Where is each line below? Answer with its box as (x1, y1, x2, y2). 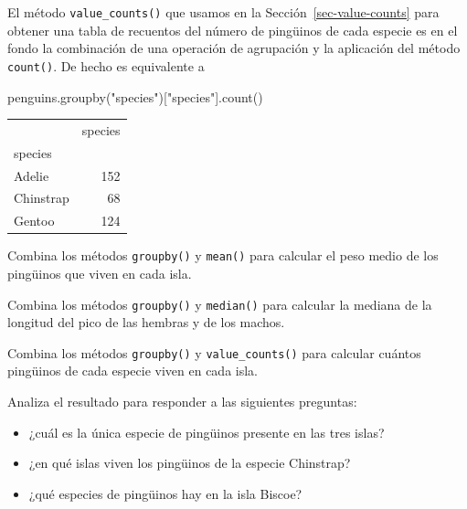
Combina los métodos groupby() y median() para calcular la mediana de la (7, 294, 432, 313)
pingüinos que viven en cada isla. (7, 263, 192, 282)
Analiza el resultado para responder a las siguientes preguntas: (7, 392, 357, 411)
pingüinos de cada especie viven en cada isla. (7, 361, 258, 380)
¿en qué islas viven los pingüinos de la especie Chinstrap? (28, 453, 351, 472)
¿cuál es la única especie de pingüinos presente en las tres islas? (28, 422, 385, 441)
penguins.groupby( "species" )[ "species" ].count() (7, 87, 263, 106)
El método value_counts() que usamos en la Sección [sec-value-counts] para (7, 3, 440, 21)
